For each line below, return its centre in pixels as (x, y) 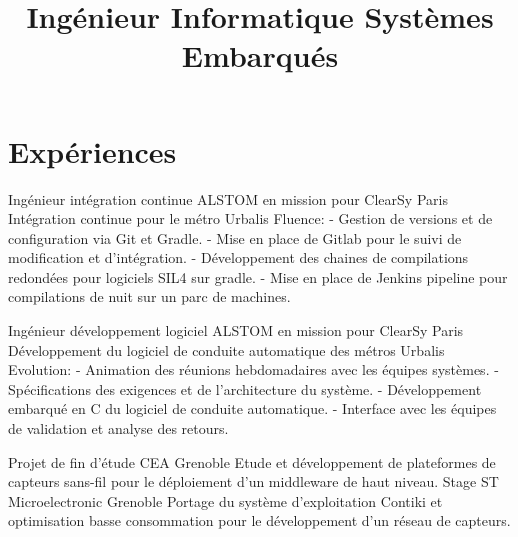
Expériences (92, 150)
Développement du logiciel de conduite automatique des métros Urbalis (226, 349)
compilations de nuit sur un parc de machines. (149, 296)
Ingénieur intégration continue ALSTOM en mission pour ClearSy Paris (228, 198)
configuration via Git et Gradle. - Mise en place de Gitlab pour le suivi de (235, 237)
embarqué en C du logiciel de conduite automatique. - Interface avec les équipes (252, 408)
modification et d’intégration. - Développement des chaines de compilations (238, 257)
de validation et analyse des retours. (118, 428)
